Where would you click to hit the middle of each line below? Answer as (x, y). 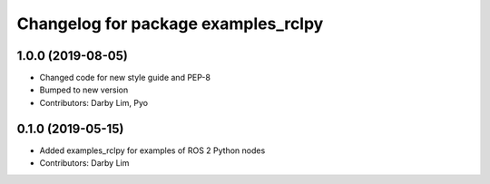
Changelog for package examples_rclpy (170, 24)
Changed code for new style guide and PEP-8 (125, 78)
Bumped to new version (84, 90)
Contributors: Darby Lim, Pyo (94, 102)
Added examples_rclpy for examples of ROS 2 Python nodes (152, 150)
